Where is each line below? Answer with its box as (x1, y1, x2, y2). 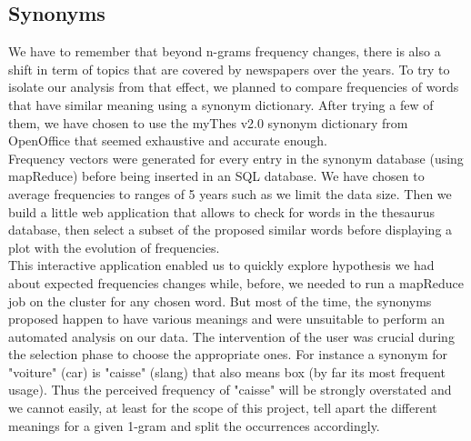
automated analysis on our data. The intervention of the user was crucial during (8, 326, 455, 346)
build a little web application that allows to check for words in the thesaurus (8, 202, 436, 221)
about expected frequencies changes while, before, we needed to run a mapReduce (8, 273, 464, 292)
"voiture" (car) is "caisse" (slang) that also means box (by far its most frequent (8, 362, 446, 381)
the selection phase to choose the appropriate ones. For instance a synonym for (8, 345, 448, 364)
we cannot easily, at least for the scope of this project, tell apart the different (8, 398, 437, 417)
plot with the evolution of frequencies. (8, 237, 220, 256)
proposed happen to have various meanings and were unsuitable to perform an (8, 309, 446, 328)
